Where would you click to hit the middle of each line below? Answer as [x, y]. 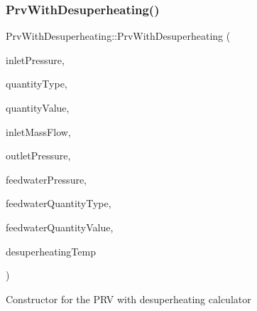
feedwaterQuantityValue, [60, 227]
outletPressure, [38, 155]
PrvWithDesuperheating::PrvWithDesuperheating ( [118, 36]
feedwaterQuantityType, [59, 203]
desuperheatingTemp [51, 251]
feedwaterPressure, [47, 179]
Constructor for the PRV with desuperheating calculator [128, 299]
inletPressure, [35, 59]
